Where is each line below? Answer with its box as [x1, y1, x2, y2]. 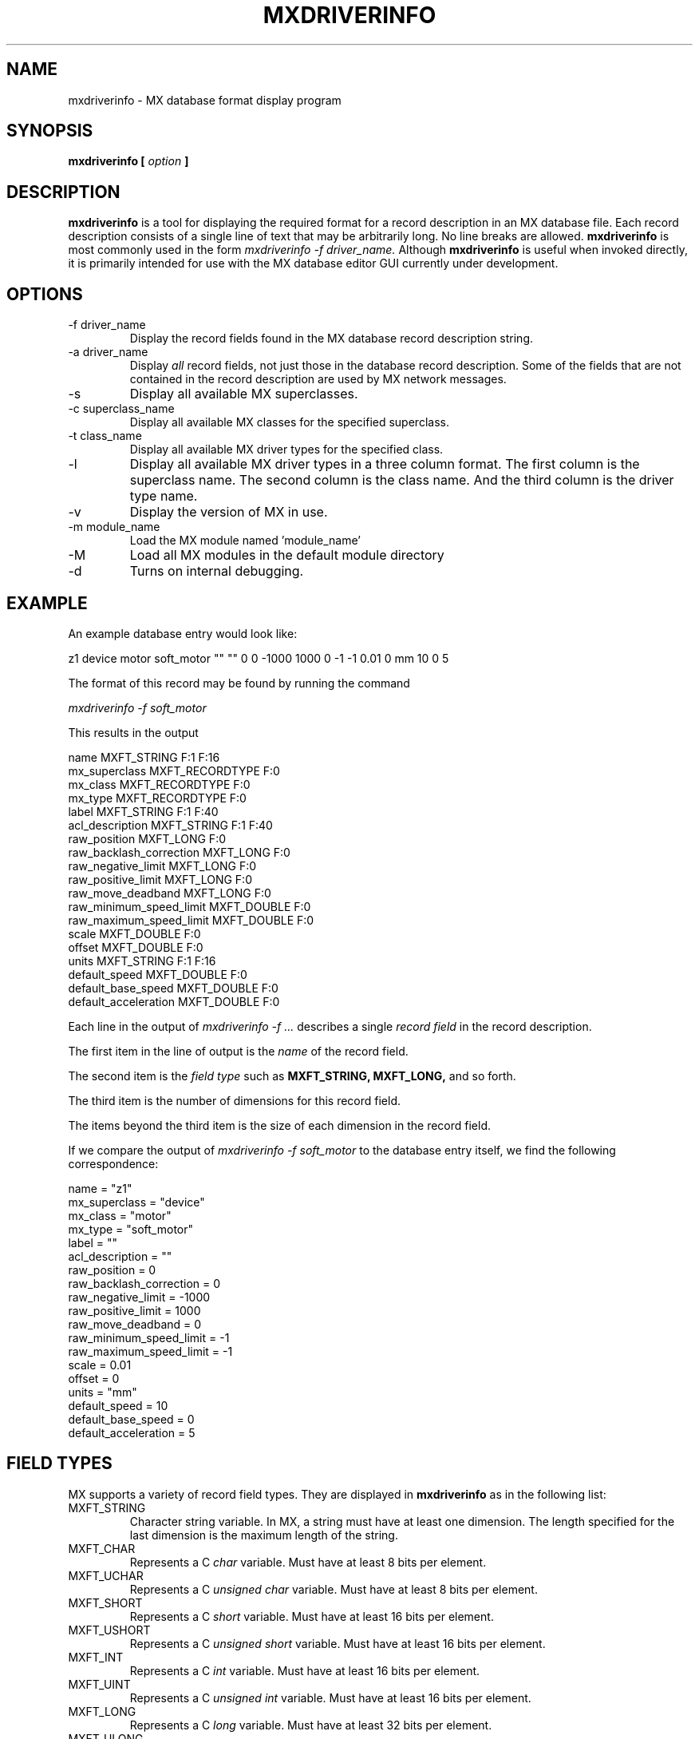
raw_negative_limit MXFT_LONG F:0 [68, 858, 257, 873]
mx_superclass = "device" [68, 1194, 205, 1209]
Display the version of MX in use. [129, 504, 328, 521]
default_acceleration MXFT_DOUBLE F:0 [68, 994, 280, 1008]
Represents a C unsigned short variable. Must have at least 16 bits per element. [129, 1636, 546, 1650]
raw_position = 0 [68, 1262, 156, 1277]
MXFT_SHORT [68, 1595, 143, 1610]
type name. [129, 488, 198, 505]
